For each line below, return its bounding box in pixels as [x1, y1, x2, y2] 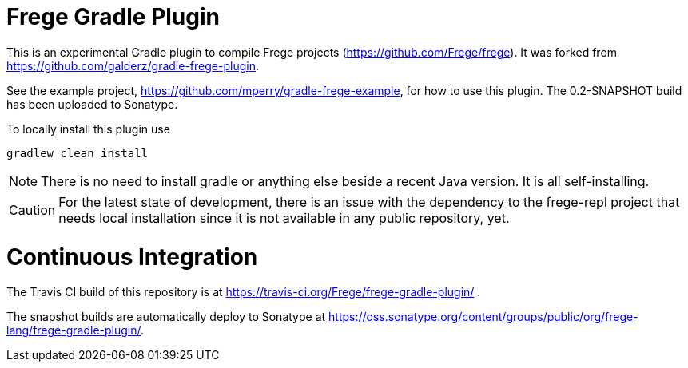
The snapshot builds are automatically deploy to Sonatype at [6, 310, 326, 324]
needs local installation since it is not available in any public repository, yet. [58, 209, 510, 226]
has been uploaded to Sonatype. [6, 97, 178, 111]
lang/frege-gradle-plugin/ [6, 323, 141, 338]
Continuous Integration [6, 243, 258, 271]
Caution [9, 201, 56, 218]
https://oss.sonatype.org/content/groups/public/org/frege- [328, 310, 638, 324]
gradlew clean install [6, 146, 149, 160]
